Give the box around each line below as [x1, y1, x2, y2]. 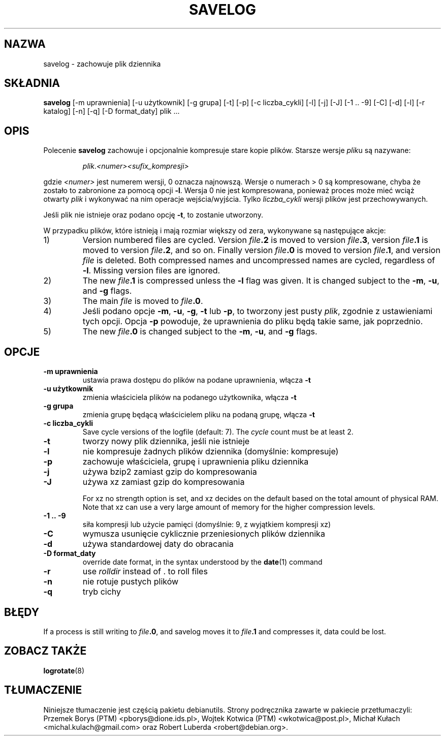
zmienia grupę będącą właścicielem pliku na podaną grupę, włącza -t [82, 410, 315, 419]
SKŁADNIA [4, 77, 60, 90]
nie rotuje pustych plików [82, 576, 179, 587]
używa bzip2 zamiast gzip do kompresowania [82, 467, 257, 477]
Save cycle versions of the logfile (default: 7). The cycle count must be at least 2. [82, 427, 354, 437]
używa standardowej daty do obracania [82, 539, 234, 549]
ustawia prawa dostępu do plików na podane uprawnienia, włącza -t [82, 376, 311, 385]
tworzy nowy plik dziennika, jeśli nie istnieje [82, 436, 250, 447]
